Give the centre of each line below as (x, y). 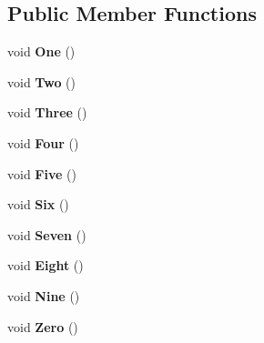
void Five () (42, 173)
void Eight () (46, 265)
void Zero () (43, 326)
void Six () (38, 204)
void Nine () (44, 295)
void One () (41, 51)
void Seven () (47, 234)
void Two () (41, 81)
